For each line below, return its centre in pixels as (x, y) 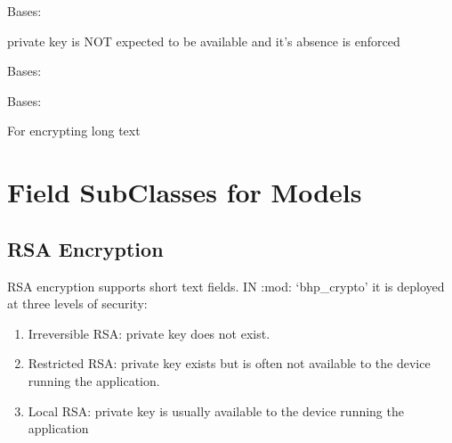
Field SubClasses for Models (185, 192)
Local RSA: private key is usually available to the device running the (216, 410)
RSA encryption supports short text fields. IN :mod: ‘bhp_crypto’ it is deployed (226, 286)
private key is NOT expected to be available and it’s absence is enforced (204, 41)
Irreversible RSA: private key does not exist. (149, 333)
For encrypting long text (74, 131)
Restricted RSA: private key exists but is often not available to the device (229, 363)
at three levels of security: (77, 304)
